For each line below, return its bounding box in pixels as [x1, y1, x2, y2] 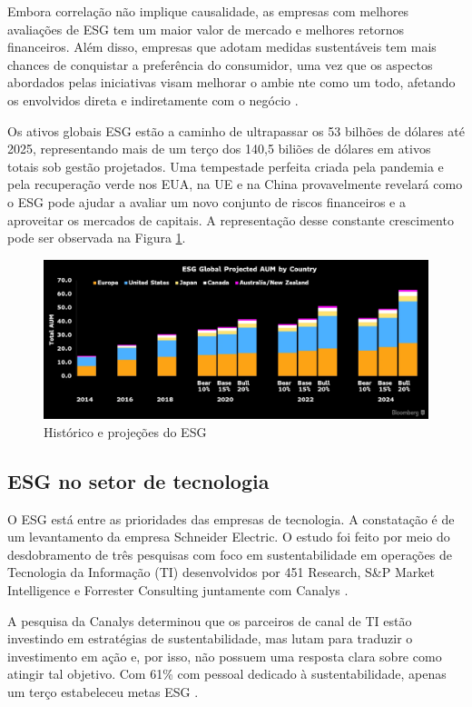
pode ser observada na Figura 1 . [7, 228, 186, 247]
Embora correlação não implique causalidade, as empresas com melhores [7, 2, 409, 20]
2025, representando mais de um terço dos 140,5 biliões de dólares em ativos [7, 139, 431, 158]
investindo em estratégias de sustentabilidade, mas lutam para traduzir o [7, 629, 413, 648]
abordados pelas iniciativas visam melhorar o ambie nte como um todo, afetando [7, 73, 456, 92]
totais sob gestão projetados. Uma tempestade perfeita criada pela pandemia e [7, 156, 444, 175]
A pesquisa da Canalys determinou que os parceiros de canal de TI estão [7, 611, 412, 630]
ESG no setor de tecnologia [7, 466, 270, 494]
